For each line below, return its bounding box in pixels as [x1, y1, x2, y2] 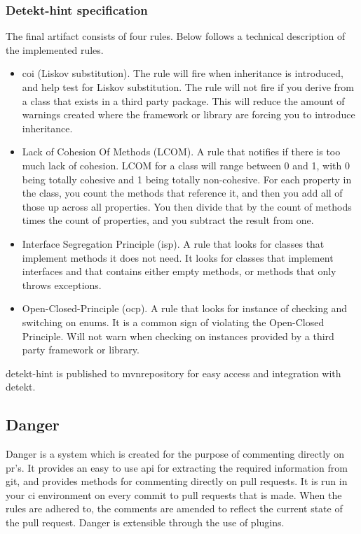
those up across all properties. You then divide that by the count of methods [22, 199, 352, 213]
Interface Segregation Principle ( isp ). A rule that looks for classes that [22, 236, 325, 251]
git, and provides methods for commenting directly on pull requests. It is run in [6, 474, 348, 489]
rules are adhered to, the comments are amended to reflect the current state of [6, 501, 343, 516]
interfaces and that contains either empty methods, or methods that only [22, 264, 336, 279]
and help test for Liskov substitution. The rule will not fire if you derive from [22, 80, 355, 94]
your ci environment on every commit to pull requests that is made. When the [6, 487, 342, 502]
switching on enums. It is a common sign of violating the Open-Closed [22, 314, 325, 329]
